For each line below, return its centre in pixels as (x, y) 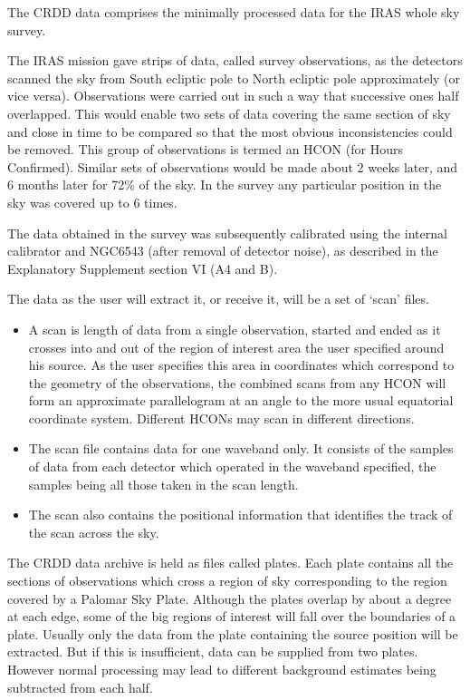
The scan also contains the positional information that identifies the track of (240, 515)
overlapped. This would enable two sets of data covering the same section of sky (229, 113)
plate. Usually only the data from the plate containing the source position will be (233, 633)
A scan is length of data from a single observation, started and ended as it (235, 329)
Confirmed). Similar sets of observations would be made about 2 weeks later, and (233, 166)
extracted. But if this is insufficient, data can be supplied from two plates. (213, 651)
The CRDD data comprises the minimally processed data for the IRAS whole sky (234, 12)
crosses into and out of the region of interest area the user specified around (236, 347)
